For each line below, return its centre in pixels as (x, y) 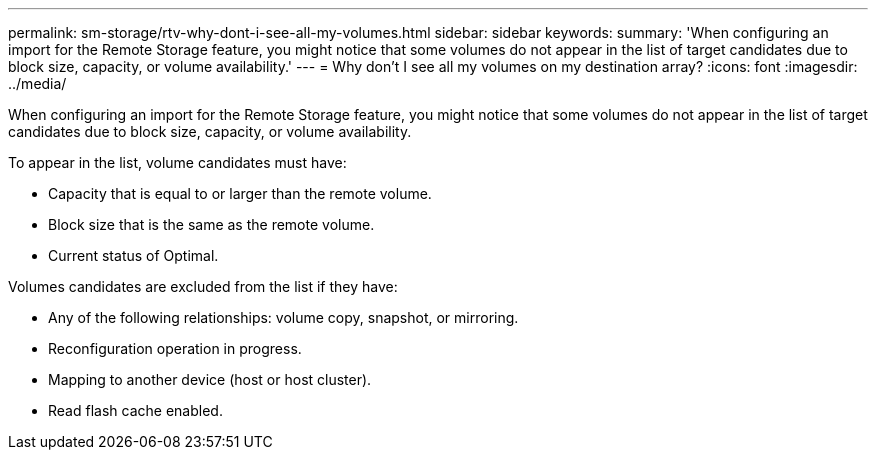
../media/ (37, 83)
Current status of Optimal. (133, 255)
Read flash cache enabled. (135, 410)
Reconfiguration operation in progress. (175, 348)
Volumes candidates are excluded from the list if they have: (203, 286)
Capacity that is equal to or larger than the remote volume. (240, 193)
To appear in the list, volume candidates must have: (177, 162)
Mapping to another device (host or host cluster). (210, 379)
